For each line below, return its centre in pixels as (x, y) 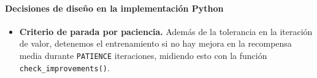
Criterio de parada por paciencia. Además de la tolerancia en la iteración (166, 31)
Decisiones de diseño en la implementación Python (114, 8)
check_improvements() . (64, 67)
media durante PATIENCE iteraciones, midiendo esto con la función (143, 55)
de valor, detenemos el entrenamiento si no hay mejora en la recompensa (155, 43)
